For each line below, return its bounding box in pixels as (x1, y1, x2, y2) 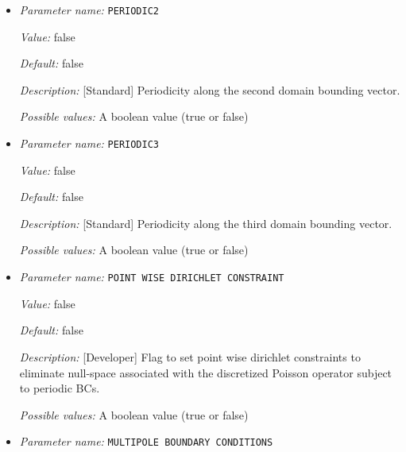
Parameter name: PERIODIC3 (19, 135, 160, 152)
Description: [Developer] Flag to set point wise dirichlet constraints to (19, 348, 361, 365)
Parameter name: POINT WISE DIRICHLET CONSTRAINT (19, 268, 284, 285)
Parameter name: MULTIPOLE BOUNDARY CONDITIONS (19, 433, 273, 450)
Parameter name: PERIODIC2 (19, 2, 160, 17)
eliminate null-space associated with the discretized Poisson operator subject (19, 364, 392, 381)
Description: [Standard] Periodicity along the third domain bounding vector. (19, 214, 392, 231)
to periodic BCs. (19, 380, 100, 396)
